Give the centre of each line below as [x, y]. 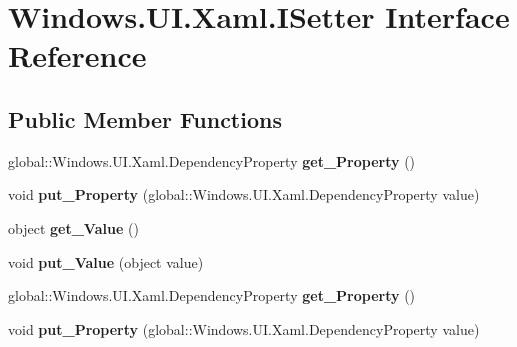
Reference [77, 55]
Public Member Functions [145, 118]
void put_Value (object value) [106, 261]
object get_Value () [73, 227]
